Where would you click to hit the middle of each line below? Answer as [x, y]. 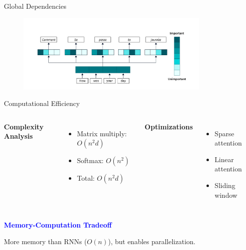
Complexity [24, 126]
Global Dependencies [35, 6]
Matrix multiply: [102, 133]
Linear [224, 159]
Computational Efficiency [42, 103]
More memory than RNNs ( [45, 241]
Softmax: [90, 160]
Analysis [19, 136]
